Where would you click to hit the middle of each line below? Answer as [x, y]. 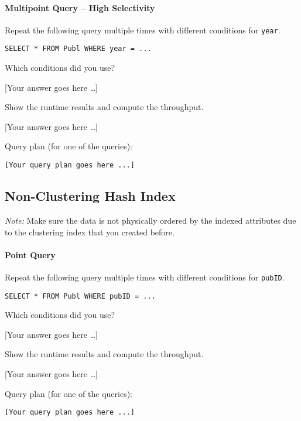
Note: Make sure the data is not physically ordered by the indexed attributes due [150, 220]
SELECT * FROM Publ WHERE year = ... [78, 49]
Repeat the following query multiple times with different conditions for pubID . [145, 277]
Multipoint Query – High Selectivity [80, 7]
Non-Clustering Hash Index [90, 196]
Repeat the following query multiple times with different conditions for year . [143, 30]
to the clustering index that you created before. [90, 232]
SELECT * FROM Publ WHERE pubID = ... [80, 296]
